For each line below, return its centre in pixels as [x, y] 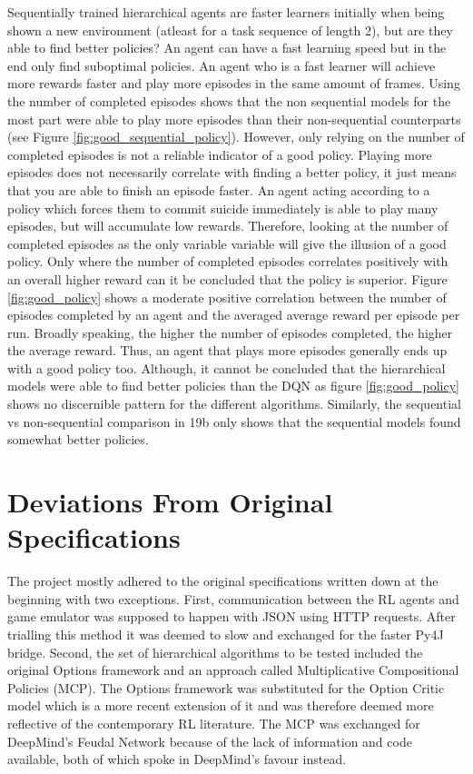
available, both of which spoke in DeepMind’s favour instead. [177, 759]
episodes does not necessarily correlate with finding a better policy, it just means [232, 172]
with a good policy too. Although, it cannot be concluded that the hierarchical [227, 367]
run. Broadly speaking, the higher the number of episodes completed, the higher [230, 332]
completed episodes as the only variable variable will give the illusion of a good [227, 243]
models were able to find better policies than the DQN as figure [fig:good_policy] [233, 386]
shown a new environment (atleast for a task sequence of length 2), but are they [230, 30]
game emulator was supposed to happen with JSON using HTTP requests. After [232, 616]
